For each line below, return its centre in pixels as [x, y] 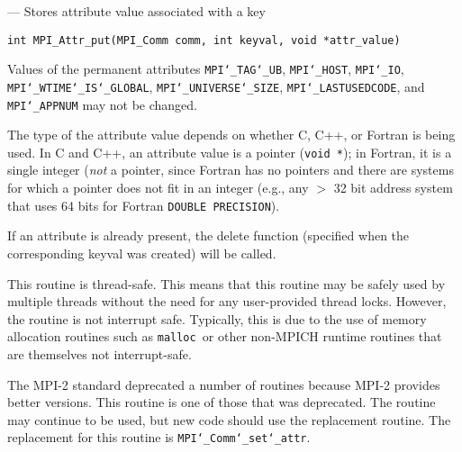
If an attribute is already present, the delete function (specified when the [208, 235]
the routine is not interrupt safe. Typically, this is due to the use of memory [217, 318]
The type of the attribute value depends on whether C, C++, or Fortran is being [231, 135]
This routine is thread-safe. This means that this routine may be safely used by [226, 283]
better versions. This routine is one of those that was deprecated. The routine [222, 402]
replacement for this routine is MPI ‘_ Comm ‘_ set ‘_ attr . [159, 437]
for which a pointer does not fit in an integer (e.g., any [158, 188]
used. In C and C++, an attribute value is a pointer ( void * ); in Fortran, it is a [230, 152]
